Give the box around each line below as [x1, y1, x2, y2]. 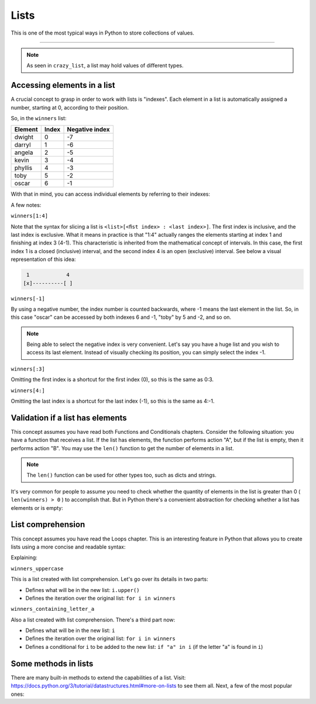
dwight [14, 133, 34, 141]
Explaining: [11, 554, 37, 561]
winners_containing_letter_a [11, 606, 95, 613]
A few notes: [11, 201, 42, 208]
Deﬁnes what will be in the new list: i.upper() [25, 586, 140, 593]
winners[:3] [11, 365, 45, 372]
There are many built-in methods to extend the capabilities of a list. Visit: [11, 674, 186, 681]
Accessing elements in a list [11, 80, 115, 90]
